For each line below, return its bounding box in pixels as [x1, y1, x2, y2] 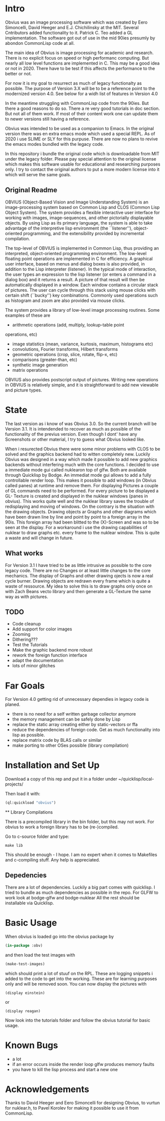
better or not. [5, 70, 32, 76]
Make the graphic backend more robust [12, 647, 93, 653]
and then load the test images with [5, 952, 75, 958]
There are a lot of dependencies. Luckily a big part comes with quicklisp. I [5, 884, 155, 890]
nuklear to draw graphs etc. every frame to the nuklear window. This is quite [5, 529, 160, 535]
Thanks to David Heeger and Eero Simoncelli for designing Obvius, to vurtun [5, 1100, 160, 1106]
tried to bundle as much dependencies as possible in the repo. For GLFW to [5, 890, 159, 895]
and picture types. [5, 387, 42, 393]
